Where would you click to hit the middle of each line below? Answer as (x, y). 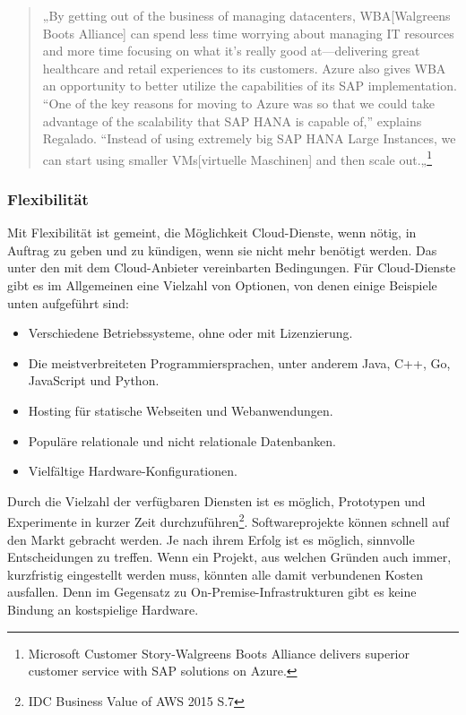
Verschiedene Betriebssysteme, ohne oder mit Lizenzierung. (190, 333)
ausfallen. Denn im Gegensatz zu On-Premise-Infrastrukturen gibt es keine (212, 592)
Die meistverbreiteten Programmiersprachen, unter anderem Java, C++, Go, (239, 362)
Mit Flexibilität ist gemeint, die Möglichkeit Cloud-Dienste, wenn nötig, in (212, 233)
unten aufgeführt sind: (68, 302)
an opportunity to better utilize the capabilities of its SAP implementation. (250, 86)
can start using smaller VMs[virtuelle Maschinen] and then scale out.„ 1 (237, 158)
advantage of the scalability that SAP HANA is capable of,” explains (232, 121)
